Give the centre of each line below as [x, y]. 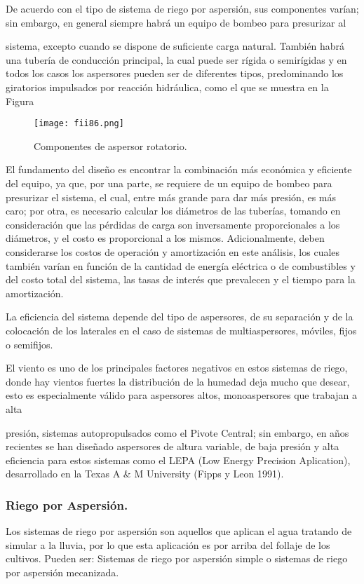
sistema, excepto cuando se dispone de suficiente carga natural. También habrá [175, 46]
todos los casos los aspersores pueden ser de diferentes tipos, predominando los [175, 73]
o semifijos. [29, 344]
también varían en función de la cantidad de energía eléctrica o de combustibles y [181, 265]
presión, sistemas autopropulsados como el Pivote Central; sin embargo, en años [177, 432]
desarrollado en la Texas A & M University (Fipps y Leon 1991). [145, 474]
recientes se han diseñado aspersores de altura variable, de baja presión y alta [173, 446]
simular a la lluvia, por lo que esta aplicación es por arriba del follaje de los [168, 544]
